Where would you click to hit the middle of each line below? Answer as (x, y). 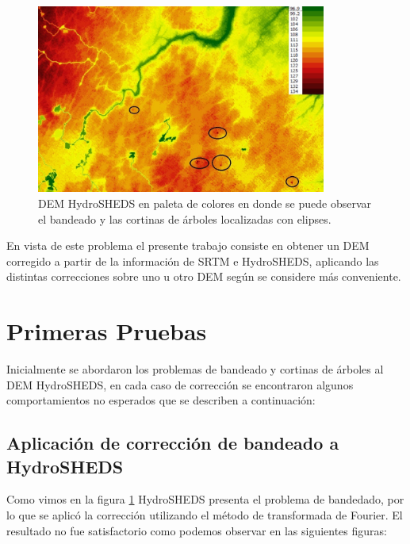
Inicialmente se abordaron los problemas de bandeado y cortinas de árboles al (195, 369)
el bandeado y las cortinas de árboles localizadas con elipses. (185, 218)
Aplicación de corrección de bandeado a (173, 443)
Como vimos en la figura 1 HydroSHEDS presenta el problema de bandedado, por (205, 499)
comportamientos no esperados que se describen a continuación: (161, 400)
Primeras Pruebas (107, 331)
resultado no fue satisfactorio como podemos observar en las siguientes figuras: (197, 530)
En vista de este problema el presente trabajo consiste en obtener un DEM (188, 245)
